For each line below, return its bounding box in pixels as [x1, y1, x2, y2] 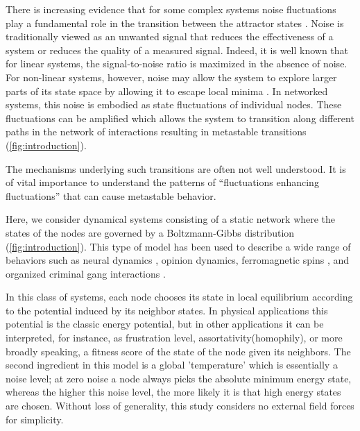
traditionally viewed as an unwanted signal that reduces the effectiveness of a [6, 29, 334, 44]
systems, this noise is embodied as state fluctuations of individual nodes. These [6, 97, 342, 112]
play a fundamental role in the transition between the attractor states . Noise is [6, 15, 344, 30]
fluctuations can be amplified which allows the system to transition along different [6, 110, 354, 125]
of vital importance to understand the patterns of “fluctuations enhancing [6, 175, 319, 189]
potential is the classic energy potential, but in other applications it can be [6, 316, 324, 331]
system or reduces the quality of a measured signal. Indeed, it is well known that [6, 42, 349, 57]
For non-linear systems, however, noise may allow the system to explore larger [6, 69, 337, 84]
